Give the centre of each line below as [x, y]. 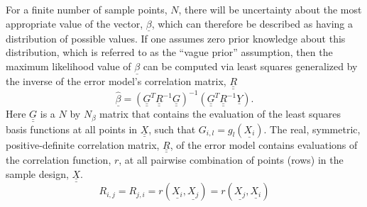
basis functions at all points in [72, 129]
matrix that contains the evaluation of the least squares [220, 114]
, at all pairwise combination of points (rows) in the [231, 160]
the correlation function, [59, 160]
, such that [172, 129]
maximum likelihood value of [69, 66]
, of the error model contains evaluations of [264, 144]
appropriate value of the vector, [75, 23]
